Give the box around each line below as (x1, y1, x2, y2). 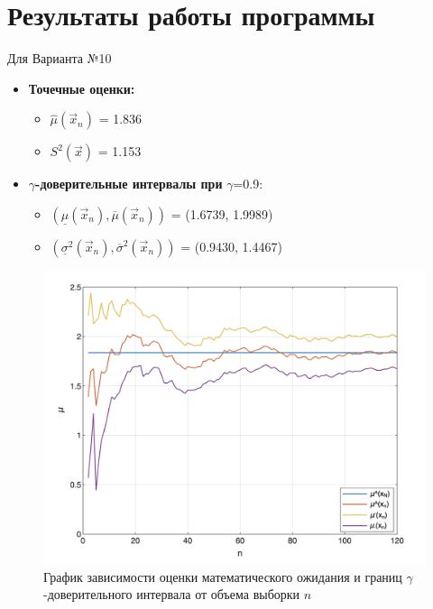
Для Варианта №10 (7, 49, 112, 68)
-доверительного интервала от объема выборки (43, 585, 300, 604)
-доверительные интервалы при (35, 174, 223, 193)
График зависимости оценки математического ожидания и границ (43, 567, 402, 586)
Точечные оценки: (28, 78, 135, 97)
